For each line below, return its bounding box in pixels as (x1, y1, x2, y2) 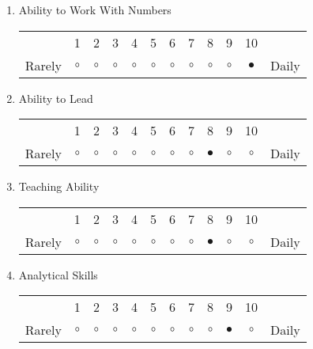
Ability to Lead (18, 89, 93, 106)
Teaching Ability (18, 178, 100, 195)
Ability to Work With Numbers (18, 2, 172, 17)
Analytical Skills (18, 266, 98, 283)
